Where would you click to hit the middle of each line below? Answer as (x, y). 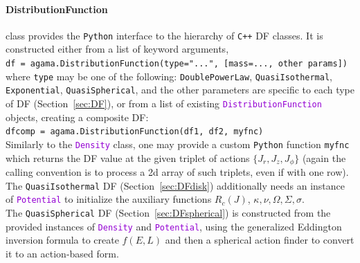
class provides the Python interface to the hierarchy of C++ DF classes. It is (164, 35)
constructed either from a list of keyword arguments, (117, 49)
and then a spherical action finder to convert (260, 240)
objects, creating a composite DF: (77, 117)
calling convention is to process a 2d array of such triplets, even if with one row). (177, 172)
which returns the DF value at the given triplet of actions (128, 157)
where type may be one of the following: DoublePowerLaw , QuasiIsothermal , (169, 76)
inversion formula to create (62, 240)
